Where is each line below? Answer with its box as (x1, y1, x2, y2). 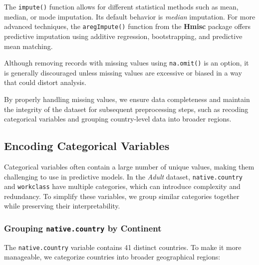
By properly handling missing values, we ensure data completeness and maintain (4, 93, 250, 104)
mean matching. (4, 40, 53, 51)
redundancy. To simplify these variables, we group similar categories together (4, 190, 240, 201)
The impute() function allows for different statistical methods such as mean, (4, 1, 239, 11)
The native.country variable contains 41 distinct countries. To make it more (4, 241, 242, 252)
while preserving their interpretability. (4, 200, 120, 211)
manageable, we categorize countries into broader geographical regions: (4, 251, 221, 262)
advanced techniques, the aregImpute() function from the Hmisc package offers (4, 21, 251, 31)
